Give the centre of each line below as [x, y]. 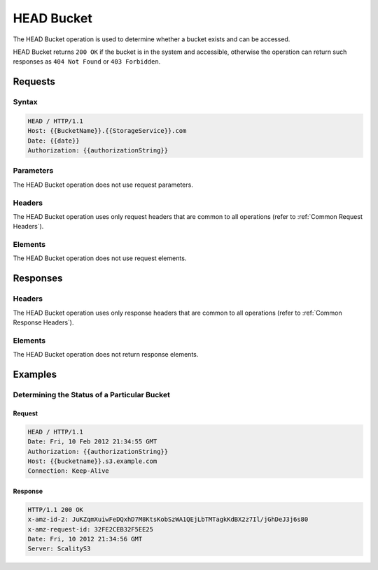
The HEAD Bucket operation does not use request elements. [100, 258]
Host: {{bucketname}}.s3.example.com [92, 461]
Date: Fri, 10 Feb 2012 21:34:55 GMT [92, 442]
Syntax [25, 102]
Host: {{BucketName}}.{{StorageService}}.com [107, 131]
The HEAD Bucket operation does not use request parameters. [103, 185]
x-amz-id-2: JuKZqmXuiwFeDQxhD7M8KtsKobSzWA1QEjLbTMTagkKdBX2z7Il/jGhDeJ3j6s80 [168, 520]
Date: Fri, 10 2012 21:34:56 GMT [85, 539]
